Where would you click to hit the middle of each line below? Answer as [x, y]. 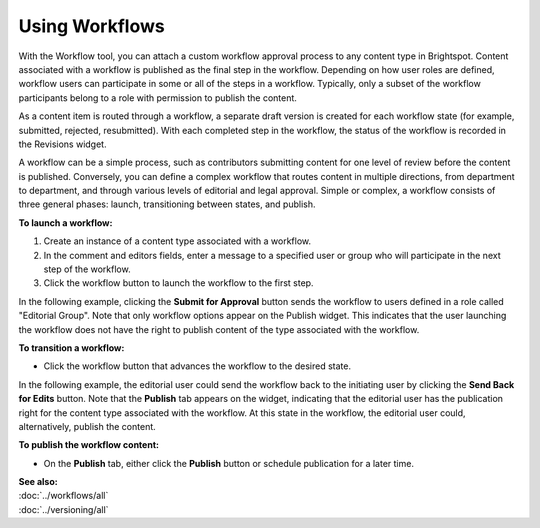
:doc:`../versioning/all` [63, 509]
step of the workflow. [87, 269]
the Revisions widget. [62, 144]
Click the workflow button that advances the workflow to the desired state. [197, 366]
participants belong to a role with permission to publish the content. [157, 97]
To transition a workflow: [71, 347]
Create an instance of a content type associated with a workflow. [177, 241]
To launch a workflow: [65, 222]
